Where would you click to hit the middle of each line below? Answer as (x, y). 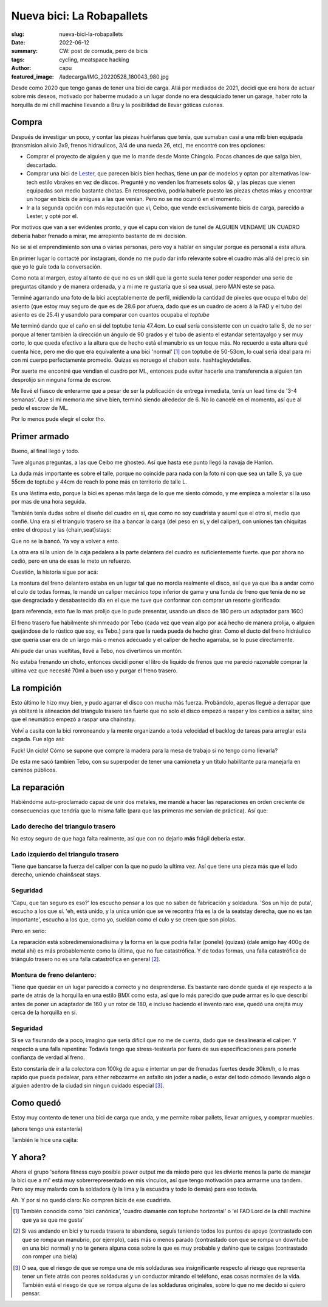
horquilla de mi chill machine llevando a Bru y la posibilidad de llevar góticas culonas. (118, 105)
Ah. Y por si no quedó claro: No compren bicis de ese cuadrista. (91, 1200)
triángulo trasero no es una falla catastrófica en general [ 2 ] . (86, 959)
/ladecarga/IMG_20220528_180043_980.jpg (114, 77)
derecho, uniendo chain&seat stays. (56, 875)
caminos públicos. (34, 770)
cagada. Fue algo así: (38, 739)
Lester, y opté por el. (52, 216)
